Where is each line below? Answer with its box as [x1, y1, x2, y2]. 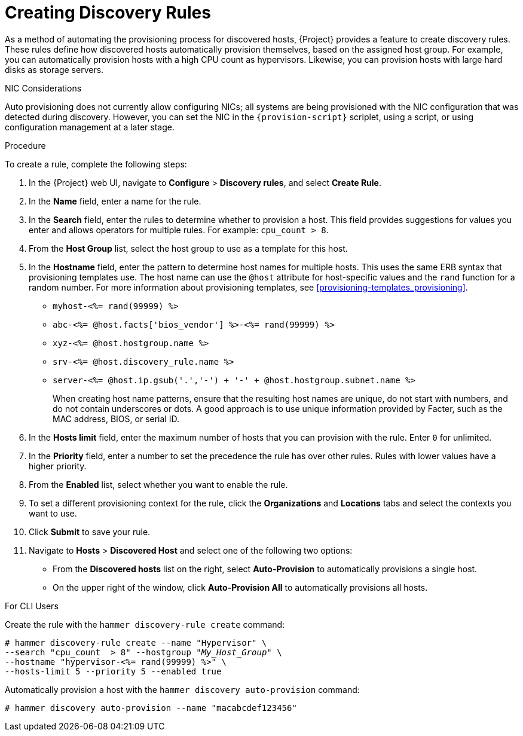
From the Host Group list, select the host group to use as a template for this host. [29, 243, 348, 254]
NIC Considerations [5, 83, 82, 93]
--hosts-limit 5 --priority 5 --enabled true [5, 666, 222, 676]
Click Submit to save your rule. [29, 526, 151, 537]
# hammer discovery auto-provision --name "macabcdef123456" [5, 703, 297, 713]
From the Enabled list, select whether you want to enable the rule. [29, 479, 288, 490]
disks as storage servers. [5, 64, 104, 75]
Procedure [5, 140, 46, 151]
